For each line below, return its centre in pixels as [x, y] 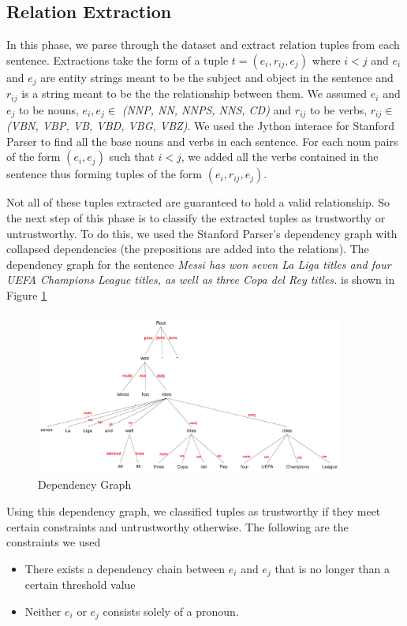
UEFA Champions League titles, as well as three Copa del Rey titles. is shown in [201, 279]
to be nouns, [49, 109]
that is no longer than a [332, 568]
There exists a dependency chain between [125, 568]
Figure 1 [27, 294]
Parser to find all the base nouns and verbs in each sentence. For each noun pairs [202, 141]
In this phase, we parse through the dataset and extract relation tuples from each [203, 45]
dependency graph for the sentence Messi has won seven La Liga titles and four [199, 264]
